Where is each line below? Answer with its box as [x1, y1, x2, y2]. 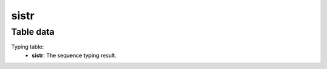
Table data [11, 26, 54, 37]
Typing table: [11, 43, 44, 50]
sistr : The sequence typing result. [31, 52, 117, 59]
